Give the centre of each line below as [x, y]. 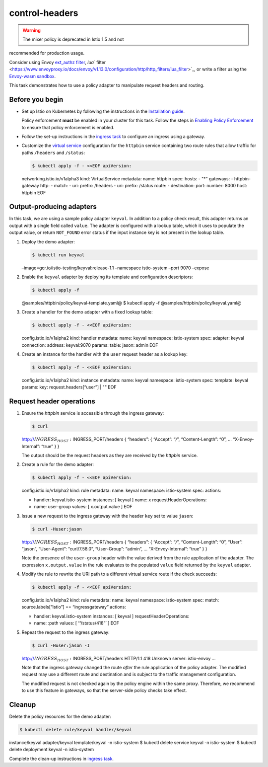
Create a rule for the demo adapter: [58, 464]
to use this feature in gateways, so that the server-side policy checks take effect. [104, 690]
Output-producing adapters [53, 207]
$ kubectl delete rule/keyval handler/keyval [76, 730]
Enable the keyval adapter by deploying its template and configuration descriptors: [107, 277]
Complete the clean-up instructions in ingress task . [62, 759]
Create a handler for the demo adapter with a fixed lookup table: [87, 312]
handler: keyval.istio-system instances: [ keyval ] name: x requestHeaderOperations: [120, 500]
